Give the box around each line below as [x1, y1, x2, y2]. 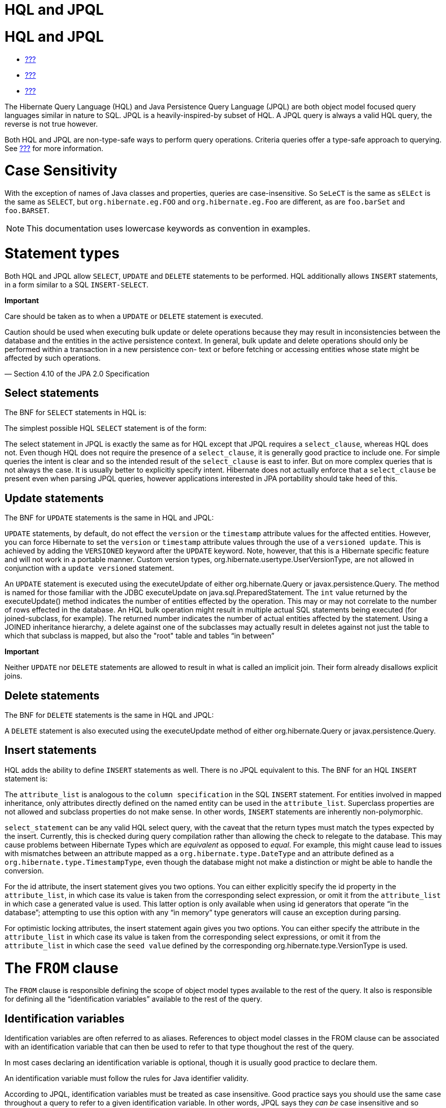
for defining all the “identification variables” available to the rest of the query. [5, 995, 262, 1004]
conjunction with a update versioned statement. [5, 564, 174, 573]
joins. [5, 672, 22, 681]
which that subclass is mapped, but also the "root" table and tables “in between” [5, 631, 275, 640]
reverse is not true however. [5, 119, 98, 128]
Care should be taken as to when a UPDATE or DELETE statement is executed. [5, 311, 263, 320]
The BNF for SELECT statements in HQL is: [5, 408, 146, 417]
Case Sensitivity [5, 162, 117, 180]
